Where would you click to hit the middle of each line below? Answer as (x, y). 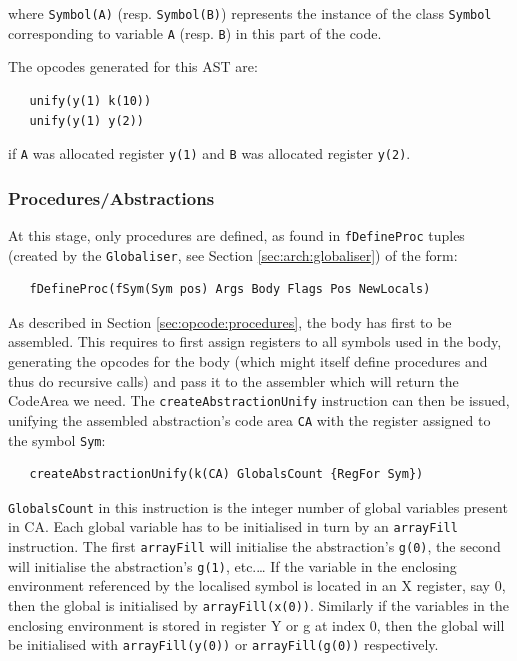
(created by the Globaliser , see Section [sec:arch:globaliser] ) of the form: (233, 254)
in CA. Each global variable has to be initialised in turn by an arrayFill (233, 526)
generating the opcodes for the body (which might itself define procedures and (248, 361)
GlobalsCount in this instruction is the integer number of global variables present (258, 506)
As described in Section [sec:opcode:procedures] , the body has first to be (230, 321)
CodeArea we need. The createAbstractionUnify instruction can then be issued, (259, 400)
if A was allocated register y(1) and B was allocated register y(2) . (209, 153)
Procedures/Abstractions (111, 197)
